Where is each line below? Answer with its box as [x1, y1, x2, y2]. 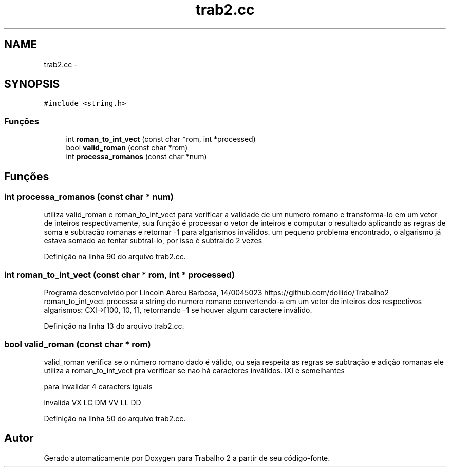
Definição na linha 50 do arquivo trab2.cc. [44, 413, 186, 423]
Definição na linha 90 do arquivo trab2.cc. [44, 252, 186, 261]
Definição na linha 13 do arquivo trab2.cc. [44, 322, 184, 331]
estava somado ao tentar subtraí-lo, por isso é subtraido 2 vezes [44, 236, 262, 246]
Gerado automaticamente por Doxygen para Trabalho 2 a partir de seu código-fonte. [44, 453, 330, 462]
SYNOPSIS [4, 78, 60, 91]
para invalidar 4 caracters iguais [44, 382, 153, 391]
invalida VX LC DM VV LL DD [44, 398, 141, 407]
